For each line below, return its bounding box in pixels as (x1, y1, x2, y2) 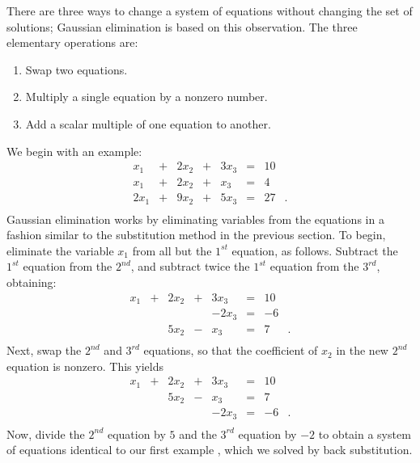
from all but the (132, 242, 212, 259)
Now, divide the (6, 425, 85, 442)
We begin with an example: (6, 142, 142, 159)
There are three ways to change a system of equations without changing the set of (6, 2, 413, 19)
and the (179, 425, 217, 442)
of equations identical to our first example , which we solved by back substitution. (6, 441, 413, 458)
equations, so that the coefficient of (143, 342, 318, 359)
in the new (336, 342, 388, 359)
